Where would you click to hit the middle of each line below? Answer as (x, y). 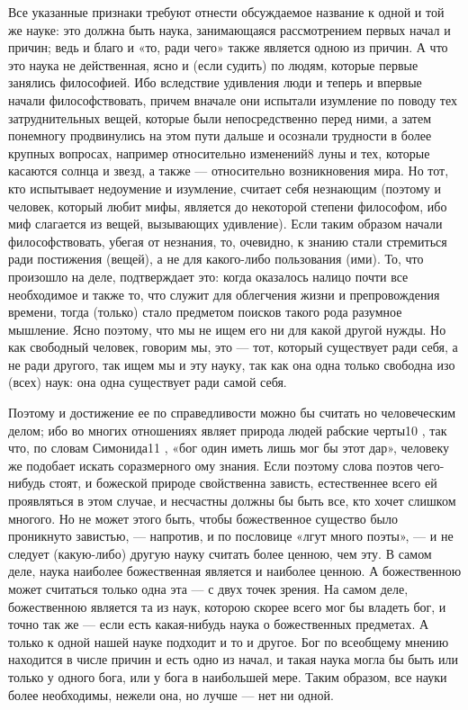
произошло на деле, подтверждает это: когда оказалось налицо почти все (208, 276)
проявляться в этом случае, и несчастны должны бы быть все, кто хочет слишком (232, 501)
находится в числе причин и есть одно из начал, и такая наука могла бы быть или (233, 659)
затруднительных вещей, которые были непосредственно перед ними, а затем (220, 117)
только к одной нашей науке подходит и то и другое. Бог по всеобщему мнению (229, 641)
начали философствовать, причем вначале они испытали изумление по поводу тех (233, 99)
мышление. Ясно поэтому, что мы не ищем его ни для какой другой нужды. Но (227, 329)
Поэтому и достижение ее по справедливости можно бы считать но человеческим (232, 413)
